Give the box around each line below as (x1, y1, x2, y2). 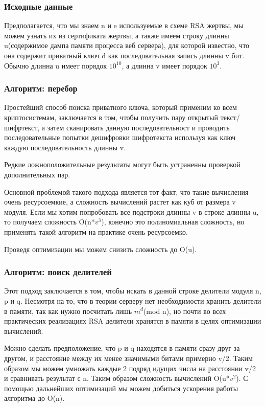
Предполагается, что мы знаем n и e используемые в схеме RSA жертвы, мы (4, 20, 244, 31)
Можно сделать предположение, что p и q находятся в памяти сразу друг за (4, 343, 240, 353)
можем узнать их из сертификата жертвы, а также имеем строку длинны (4, 30, 229, 40)
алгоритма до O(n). (4, 393, 65, 403)
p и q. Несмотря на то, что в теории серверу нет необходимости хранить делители (4, 295, 261, 306)
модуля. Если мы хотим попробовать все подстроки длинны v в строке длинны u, (4, 206, 259, 217)
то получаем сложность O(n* (4, 216, 95, 227)
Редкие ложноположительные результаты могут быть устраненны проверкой (4, 159, 240, 170)
